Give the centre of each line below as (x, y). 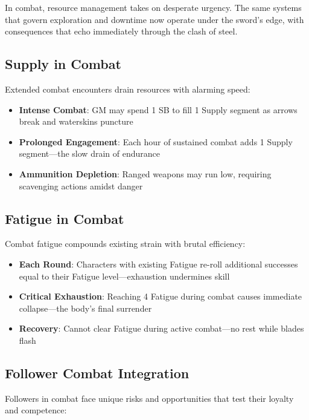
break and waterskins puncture (76, 121)
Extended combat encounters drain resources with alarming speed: (128, 89)
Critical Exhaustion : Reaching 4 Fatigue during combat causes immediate (161, 296)
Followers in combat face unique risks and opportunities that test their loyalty (149, 398)
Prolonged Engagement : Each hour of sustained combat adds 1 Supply (156, 141)
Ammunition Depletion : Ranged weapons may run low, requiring (145, 173)
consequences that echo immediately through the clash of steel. (121, 31)
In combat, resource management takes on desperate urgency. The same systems (153, 7)
